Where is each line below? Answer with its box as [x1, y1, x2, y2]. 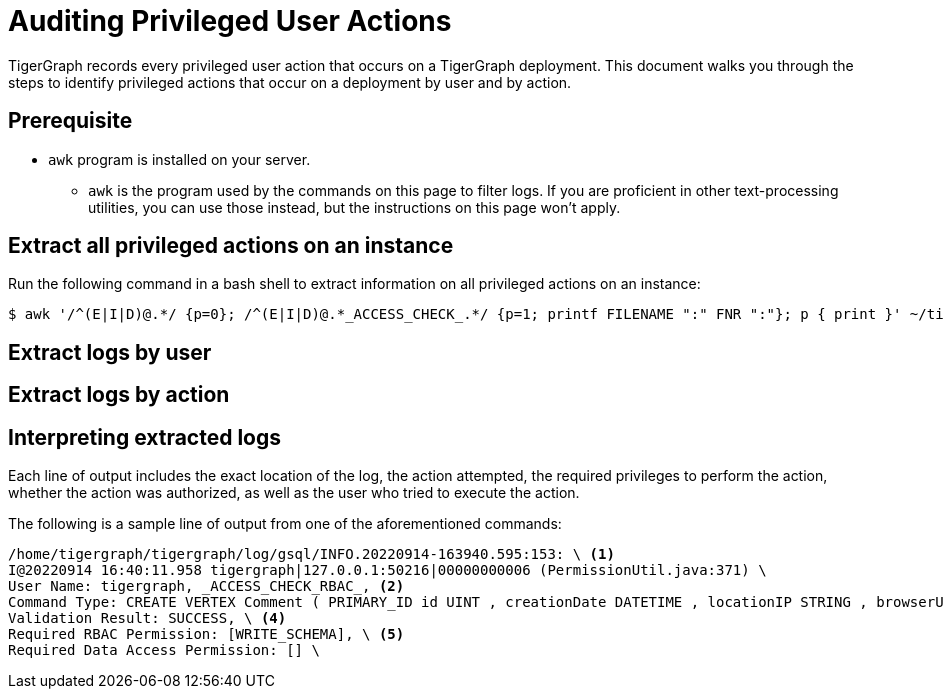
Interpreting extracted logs [8, 424, 282, 450]
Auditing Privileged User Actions [8, 4, 452, 38]
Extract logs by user [8, 339, 212, 365]
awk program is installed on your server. [48, 150, 311, 168]
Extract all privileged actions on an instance [8, 233, 454, 259]
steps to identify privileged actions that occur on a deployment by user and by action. [8, 73, 572, 91]
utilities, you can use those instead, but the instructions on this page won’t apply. [88, 198, 621, 216]
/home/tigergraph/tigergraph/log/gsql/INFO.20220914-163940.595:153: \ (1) [8, 546, 615, 563]
